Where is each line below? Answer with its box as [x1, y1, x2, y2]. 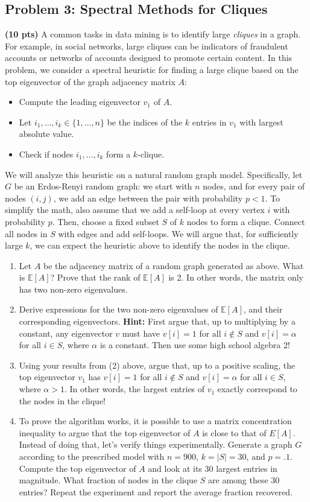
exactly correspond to [217, 383, 297, 395]
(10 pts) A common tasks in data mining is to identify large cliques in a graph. [5, 28, 301, 40]
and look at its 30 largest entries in [148, 462, 277, 474]
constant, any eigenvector [19, 326, 113, 339]
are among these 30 [208, 474, 280, 486]
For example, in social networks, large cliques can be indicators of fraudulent [5, 39, 288, 52]
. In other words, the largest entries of [64, 383, 205, 395]
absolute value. [19, 127, 74, 140]
